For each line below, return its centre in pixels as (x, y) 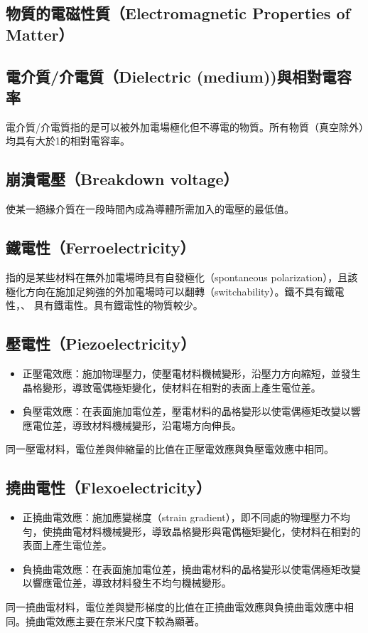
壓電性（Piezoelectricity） (101, 344)
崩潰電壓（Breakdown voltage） (122, 179)
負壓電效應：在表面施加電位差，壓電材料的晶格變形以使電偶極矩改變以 (186, 411)
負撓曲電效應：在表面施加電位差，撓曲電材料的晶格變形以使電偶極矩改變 (191, 569)
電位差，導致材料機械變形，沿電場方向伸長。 (137, 425)
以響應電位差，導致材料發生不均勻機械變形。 (127, 583)
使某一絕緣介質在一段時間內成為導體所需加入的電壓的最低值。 (150, 209)
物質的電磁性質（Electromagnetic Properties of (178, 13)
